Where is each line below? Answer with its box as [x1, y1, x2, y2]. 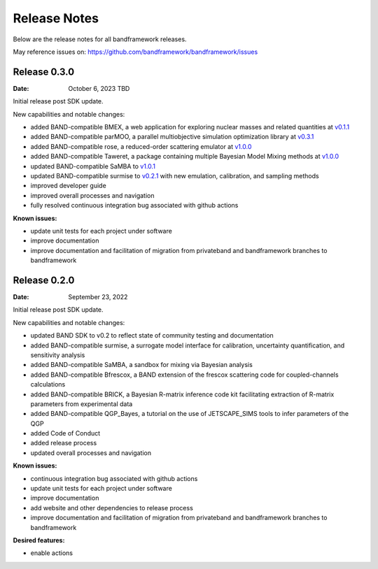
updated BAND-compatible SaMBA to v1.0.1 [30, 161, 155, 171]
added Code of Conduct [30, 429, 101, 438]
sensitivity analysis [30, 350, 85, 359]
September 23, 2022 [68, 293, 128, 301]
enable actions [30, 549, 73, 557]
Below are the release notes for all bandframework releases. [13, 35, 187, 43]
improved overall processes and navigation [30, 191, 155, 199]
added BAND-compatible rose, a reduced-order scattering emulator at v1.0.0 [30, 142, 252, 150]
